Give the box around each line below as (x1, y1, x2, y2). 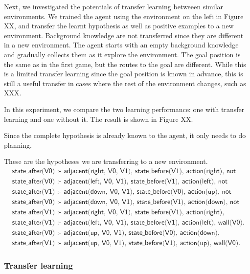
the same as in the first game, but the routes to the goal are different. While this (4, 59, 246, 69)
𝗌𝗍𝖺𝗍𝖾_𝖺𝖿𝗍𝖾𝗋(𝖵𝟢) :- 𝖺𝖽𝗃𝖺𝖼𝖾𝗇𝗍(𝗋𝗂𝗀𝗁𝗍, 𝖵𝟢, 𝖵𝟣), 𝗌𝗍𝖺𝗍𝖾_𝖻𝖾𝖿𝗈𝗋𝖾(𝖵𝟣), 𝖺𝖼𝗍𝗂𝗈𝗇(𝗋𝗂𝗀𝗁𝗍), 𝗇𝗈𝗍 (12, 167, 236, 175)
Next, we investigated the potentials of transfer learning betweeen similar (4, 1, 224, 11)
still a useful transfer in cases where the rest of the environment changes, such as (4, 78, 246, 88)
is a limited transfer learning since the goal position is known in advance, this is (4, 68, 243, 79)
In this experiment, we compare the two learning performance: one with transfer (4, 104, 245, 114)
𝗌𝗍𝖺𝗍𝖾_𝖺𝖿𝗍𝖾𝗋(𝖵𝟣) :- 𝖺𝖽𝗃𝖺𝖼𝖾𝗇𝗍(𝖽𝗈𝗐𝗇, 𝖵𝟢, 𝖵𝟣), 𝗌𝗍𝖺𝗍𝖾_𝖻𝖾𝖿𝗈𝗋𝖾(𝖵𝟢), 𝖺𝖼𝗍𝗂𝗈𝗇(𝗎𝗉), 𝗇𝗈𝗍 (12, 188, 231, 195)
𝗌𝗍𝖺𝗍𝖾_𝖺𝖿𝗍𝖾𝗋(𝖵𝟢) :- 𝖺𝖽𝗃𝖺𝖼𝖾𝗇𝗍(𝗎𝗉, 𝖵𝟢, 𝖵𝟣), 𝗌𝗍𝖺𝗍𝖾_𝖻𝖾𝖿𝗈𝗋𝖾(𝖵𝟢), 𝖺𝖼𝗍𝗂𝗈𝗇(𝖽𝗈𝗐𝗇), (12, 229, 220, 237)
